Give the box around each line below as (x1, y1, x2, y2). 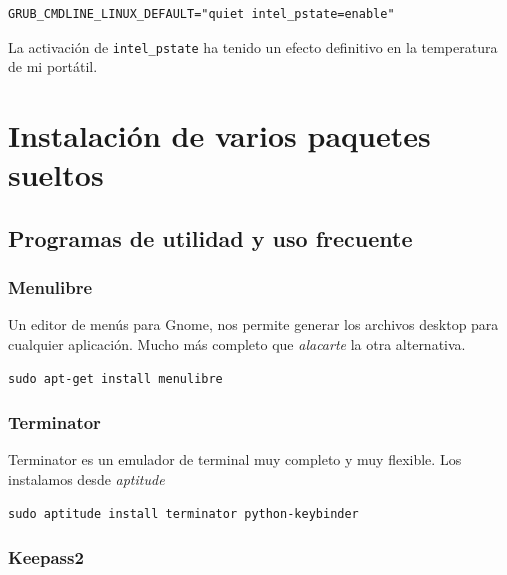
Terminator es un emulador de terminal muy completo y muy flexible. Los (8, 449, 462, 470)
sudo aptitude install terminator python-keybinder (8, 506, 359, 521)
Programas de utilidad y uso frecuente (8, 222, 413, 253)
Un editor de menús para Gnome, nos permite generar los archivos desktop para (8, 314, 499, 335)
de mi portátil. (8, 56, 98, 77)
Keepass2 (8, 545, 84, 570)
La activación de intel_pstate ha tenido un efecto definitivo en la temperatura (8, 36, 498, 57)
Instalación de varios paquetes (8, 115, 431, 156)
